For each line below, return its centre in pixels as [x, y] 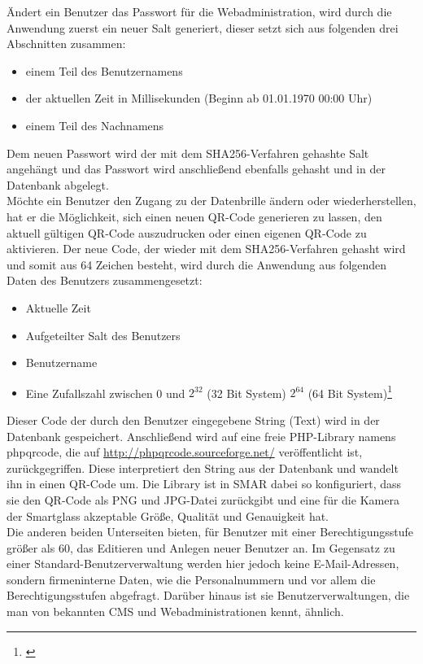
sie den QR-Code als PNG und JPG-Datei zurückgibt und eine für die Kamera [203, 499]
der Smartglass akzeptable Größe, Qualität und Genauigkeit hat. [168, 515]
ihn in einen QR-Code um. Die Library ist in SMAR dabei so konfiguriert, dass [204, 484]
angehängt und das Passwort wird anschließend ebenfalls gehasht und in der [196, 169]
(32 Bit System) [246, 393]
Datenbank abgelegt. [58, 184]
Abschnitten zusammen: [66, 44]
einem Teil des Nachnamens [95, 125]
